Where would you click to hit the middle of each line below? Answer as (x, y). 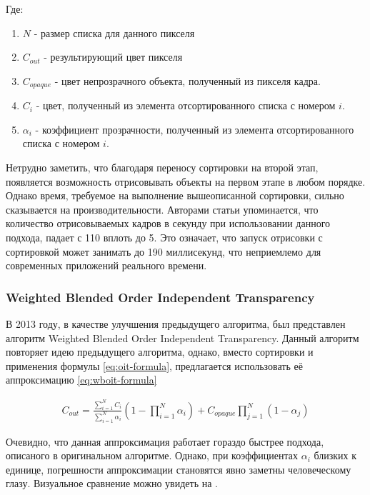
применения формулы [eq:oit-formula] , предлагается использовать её (154, 365)
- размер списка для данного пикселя (114, 32)
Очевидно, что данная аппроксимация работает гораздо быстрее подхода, (165, 441)
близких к (335, 455)
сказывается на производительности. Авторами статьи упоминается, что (162, 209)
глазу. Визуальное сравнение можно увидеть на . (112, 483)
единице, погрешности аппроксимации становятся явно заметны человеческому (179, 469)
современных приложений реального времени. (106, 265)
